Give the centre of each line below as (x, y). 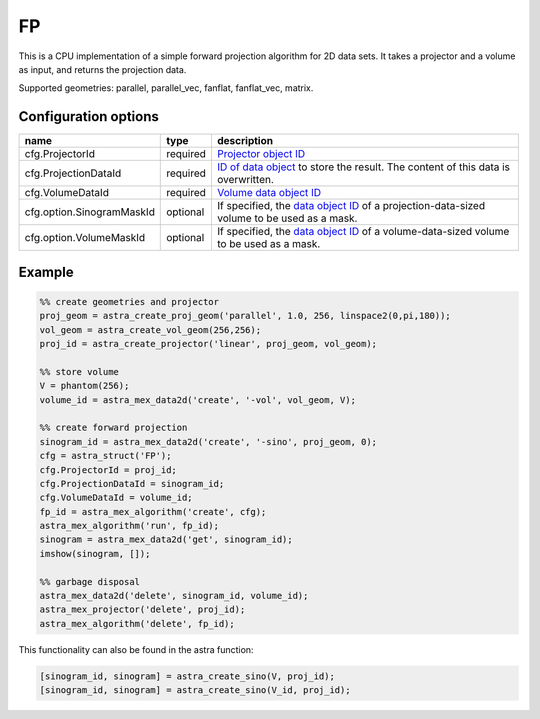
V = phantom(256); (84, 386)
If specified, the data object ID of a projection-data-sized (350, 206)
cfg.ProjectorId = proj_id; (108, 469)
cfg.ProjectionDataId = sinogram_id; (132, 483)
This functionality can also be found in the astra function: (136, 649)
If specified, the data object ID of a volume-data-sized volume (363, 232)
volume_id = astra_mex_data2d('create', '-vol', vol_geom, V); (198, 399)
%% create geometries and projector (129, 301)
